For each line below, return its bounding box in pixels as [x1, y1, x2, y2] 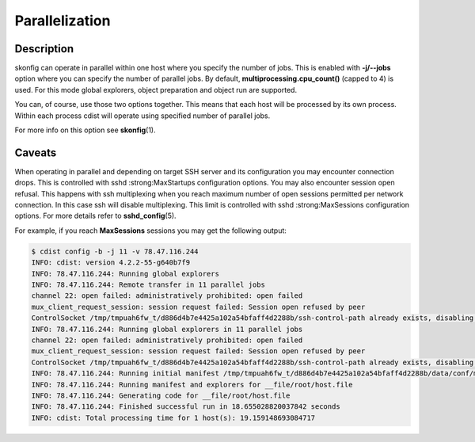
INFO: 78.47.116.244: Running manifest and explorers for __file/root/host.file [31, 380, 353, 389]
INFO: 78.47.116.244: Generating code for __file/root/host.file [31, 391, 291, 400]
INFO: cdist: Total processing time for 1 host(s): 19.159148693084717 [31, 413, 316, 422]
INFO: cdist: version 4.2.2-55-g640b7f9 [31, 258, 190, 267]
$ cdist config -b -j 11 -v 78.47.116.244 [31, 246, 199, 256]
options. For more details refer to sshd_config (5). [14, 211, 177, 221]
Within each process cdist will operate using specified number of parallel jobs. [14, 111, 271, 120]
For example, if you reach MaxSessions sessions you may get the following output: [14, 226, 287, 235]
